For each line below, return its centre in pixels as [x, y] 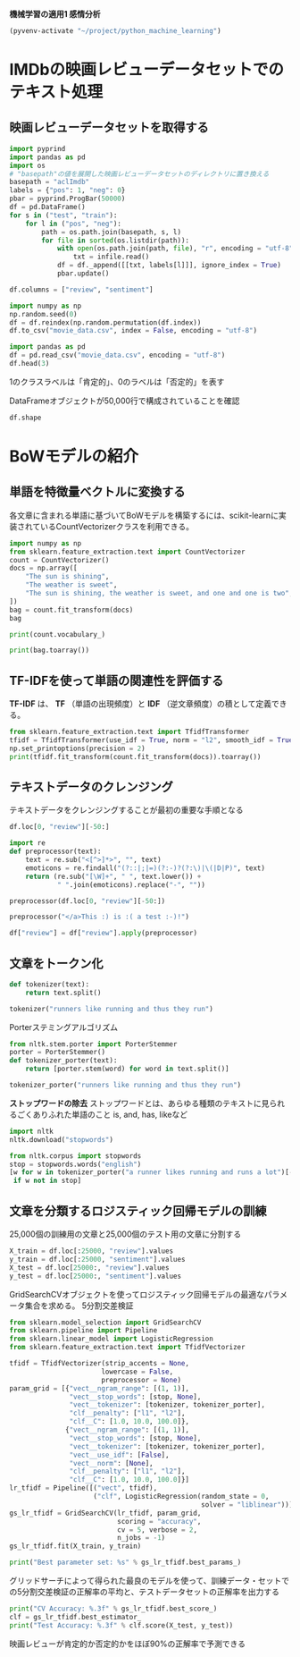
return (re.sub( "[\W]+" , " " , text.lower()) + [113, 876]
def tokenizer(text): [50, 984]
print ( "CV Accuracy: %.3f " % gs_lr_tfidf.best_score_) [113, 1609]
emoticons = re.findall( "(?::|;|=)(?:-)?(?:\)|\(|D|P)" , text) [146, 868]
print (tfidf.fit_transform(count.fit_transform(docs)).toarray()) [135, 757]
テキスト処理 [56, 92]
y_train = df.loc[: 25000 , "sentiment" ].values [97, 1259]
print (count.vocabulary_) [57, 634]
